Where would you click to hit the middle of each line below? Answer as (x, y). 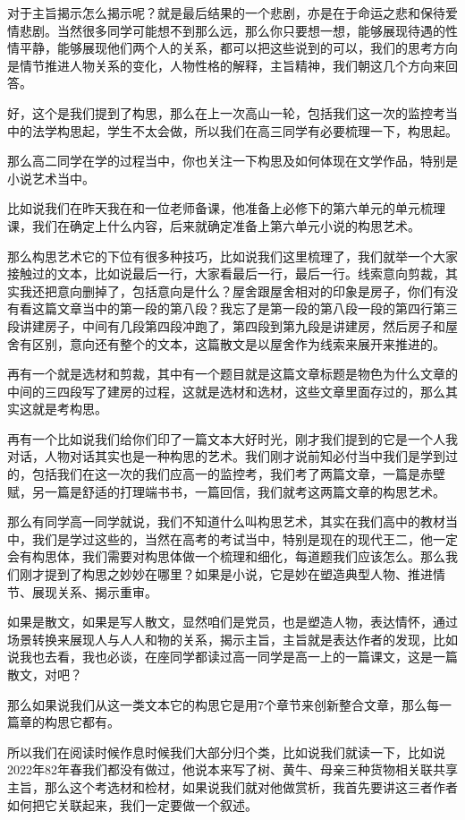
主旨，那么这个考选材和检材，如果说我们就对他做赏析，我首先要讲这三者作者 (232, 786)
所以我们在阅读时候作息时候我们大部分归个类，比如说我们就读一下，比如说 (226, 752)
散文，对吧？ (45, 674)
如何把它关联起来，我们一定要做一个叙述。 (132, 804)
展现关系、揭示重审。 (94, 591)
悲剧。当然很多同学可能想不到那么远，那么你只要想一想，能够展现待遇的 (232, 30)
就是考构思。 (69, 409)
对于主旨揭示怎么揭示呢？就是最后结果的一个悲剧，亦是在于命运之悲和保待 (226, 13)
